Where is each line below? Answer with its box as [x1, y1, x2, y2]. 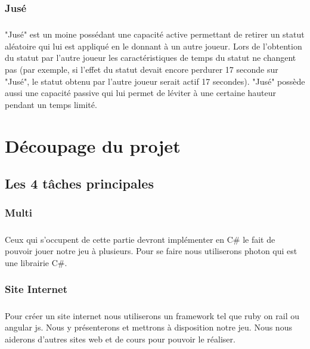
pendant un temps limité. [5, 98, 97, 110]
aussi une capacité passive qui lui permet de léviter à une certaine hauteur [5, 87, 277, 99]
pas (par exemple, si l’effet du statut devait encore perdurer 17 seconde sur [5, 63, 278, 75]
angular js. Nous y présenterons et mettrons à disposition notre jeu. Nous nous [5, 321, 292, 333]
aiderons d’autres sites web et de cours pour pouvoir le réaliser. [5, 332, 235, 345]
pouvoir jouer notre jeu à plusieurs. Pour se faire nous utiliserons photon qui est [5, 245, 297, 257]
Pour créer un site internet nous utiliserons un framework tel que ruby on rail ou [5, 309, 299, 322]
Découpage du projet [5, 133, 181, 157]
